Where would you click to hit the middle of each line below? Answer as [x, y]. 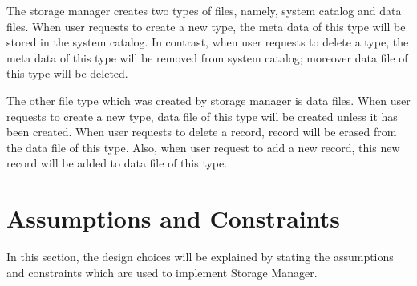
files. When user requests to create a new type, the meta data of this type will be [206, 26]
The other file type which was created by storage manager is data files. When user [208, 100]
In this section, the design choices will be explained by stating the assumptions [200, 257]
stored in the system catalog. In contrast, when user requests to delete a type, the [208, 42]
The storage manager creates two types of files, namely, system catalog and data [204, 10]
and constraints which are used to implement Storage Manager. [162, 272]
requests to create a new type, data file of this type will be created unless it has [202, 116]
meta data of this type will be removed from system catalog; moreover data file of [207, 57]
